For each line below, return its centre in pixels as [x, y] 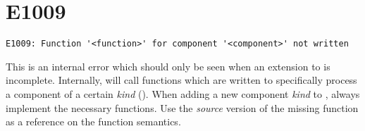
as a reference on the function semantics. [93, 121]
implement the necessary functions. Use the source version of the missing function [182, 107]
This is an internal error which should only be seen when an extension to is [168, 66]
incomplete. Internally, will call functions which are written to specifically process [181, 80]
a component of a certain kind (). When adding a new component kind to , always [183, 93]
